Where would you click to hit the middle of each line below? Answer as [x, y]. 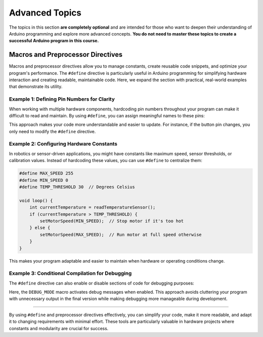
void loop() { [36, 200]
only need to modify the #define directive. [52, 131]
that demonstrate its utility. [36, 87]
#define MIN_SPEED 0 [44, 180]
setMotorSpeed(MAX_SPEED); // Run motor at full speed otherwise [121, 234]
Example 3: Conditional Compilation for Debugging [70, 273]
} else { [40, 228]
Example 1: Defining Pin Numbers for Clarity [62, 99]
